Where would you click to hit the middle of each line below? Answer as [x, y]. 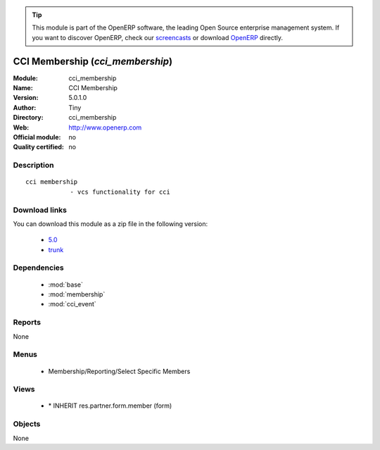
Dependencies [39, 268]
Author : [25, 107]
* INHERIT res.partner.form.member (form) [110, 406]
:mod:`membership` [77, 294]
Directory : [28, 118]
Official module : [37, 137]
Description [33, 165]
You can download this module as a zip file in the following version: [110, 224]
